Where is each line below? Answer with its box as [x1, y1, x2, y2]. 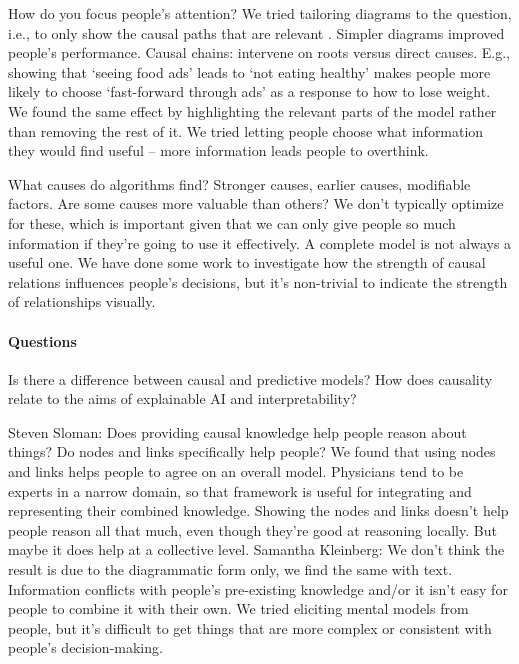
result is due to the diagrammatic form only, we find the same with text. [8, 559, 453, 580]
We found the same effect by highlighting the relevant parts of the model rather [8, 100, 497, 121]
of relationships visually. [8, 291, 156, 312]
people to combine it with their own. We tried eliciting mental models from [8, 598, 469, 619]
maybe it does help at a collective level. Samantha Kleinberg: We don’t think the [8, 539, 505, 560]
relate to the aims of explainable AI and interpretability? [8, 388, 357, 409]
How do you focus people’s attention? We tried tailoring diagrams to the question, [8, 3, 512, 23]
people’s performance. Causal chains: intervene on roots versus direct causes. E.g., [8, 42, 510, 63]
